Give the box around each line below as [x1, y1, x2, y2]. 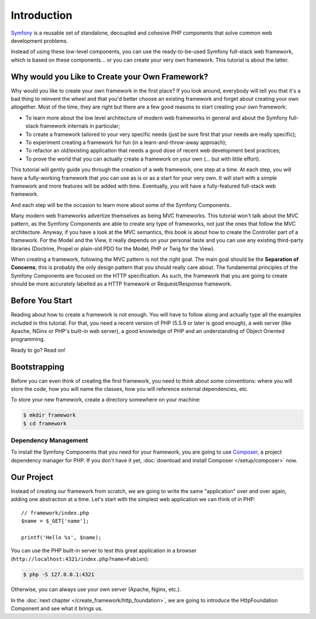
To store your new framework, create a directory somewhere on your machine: [11, 396, 201, 403]
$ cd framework [23, 420, 67, 427]
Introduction [11, 9, 73, 22]
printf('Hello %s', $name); [21, 534, 102, 540]
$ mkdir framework [23, 412, 76, 419]
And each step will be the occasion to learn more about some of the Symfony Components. [11, 201, 231, 208]
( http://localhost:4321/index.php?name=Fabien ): [11, 555, 149, 562]
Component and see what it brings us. [11, 605, 103, 612]
